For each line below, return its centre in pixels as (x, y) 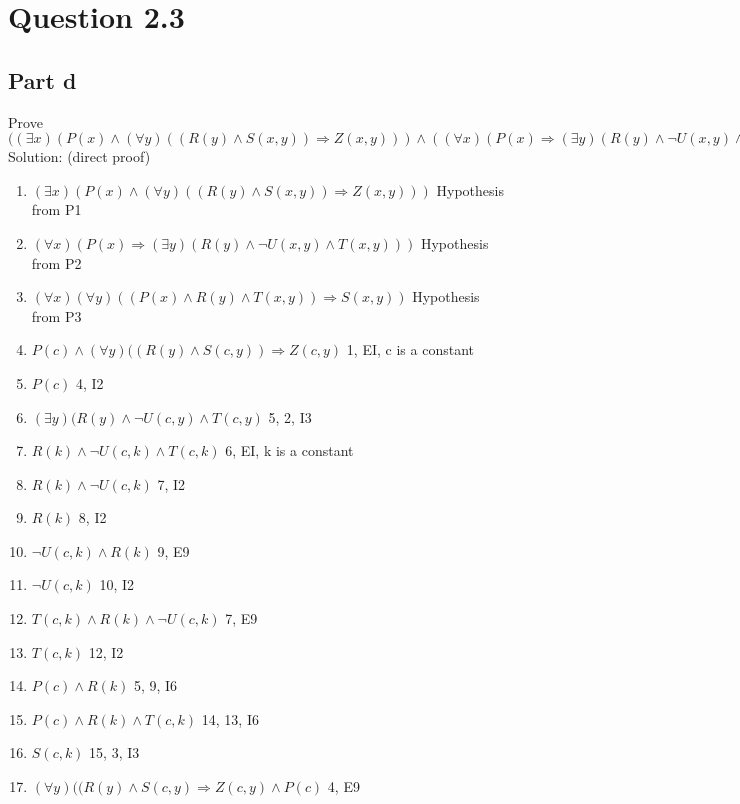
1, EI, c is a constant (410, 349)
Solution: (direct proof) (79, 156)
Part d (42, 79)
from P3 (56, 315)
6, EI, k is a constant (289, 450)
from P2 (56, 262)
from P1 (56, 209)
